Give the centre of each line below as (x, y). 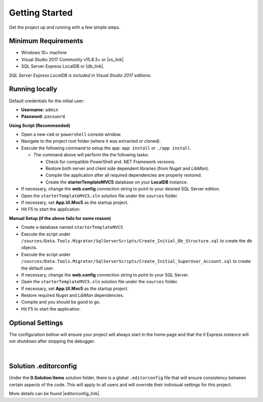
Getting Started (41, 13)
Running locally (33, 89)
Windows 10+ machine (44, 53)
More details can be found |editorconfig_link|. (55, 394)
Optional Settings (36, 323)
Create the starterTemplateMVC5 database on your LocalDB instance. (117, 182)
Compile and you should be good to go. (61, 302)
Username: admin (40, 110)
